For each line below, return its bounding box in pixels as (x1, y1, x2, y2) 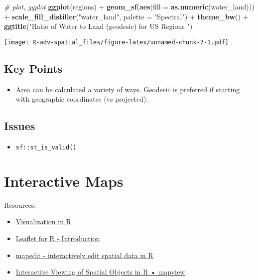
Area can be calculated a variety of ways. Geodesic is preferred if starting (15, 84, 240, 94)
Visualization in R (15, 216, 71, 227)
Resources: (4, 199, 36, 210)
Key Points (4, 60, 63, 76)
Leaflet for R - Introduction (15, 233, 100, 243)
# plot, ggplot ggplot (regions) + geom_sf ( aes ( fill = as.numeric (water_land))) (4, 1, 255, 11)
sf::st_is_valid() (15, 144, 77, 151)
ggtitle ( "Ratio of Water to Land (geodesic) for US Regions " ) (4, 21, 193, 31)
